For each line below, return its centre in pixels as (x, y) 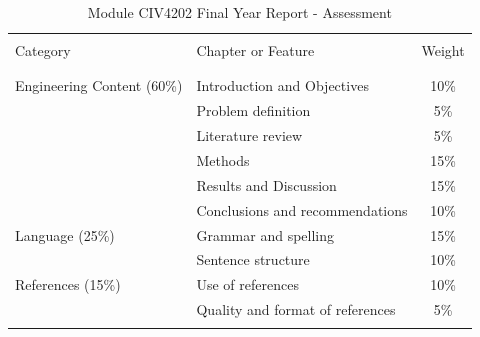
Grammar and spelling (265, 234)
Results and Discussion (266, 184)
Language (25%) (65, 234)
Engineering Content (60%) (99, 85)
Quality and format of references (296, 309)
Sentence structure (253, 259)
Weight (443, 50)
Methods (223, 159)
